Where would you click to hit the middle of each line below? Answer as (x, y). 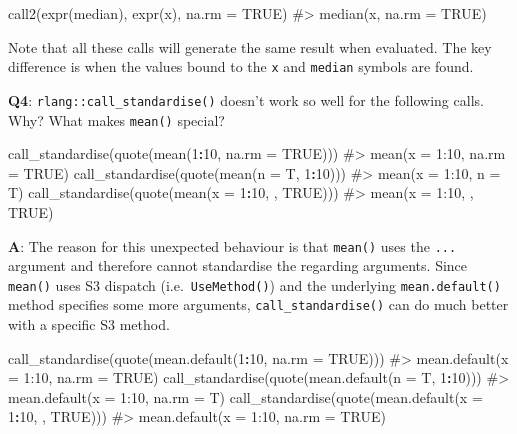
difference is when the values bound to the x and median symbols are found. (241, 66)
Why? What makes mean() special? (116, 119)
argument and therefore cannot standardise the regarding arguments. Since (238, 265)
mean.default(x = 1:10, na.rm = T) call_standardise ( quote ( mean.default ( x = (245, 396)
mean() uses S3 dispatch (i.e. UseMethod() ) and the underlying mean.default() (254, 284)
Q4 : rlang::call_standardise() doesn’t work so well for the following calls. (246, 99)
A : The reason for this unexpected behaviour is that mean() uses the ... (232, 245)
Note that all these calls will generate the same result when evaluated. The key (250, 46)
